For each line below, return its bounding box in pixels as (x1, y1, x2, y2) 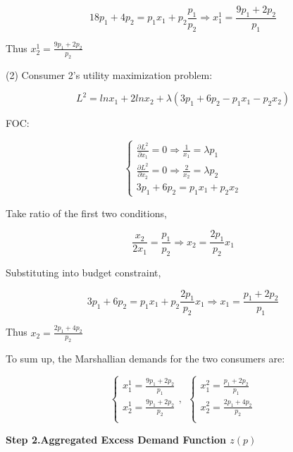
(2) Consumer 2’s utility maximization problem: (6, 67, 213, 82)
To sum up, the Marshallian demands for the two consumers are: (6, 351, 285, 366)
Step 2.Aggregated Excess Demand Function (6, 432, 226, 446)
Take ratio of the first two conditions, (6, 205, 167, 220)
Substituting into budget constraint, (6, 265, 161, 280)
